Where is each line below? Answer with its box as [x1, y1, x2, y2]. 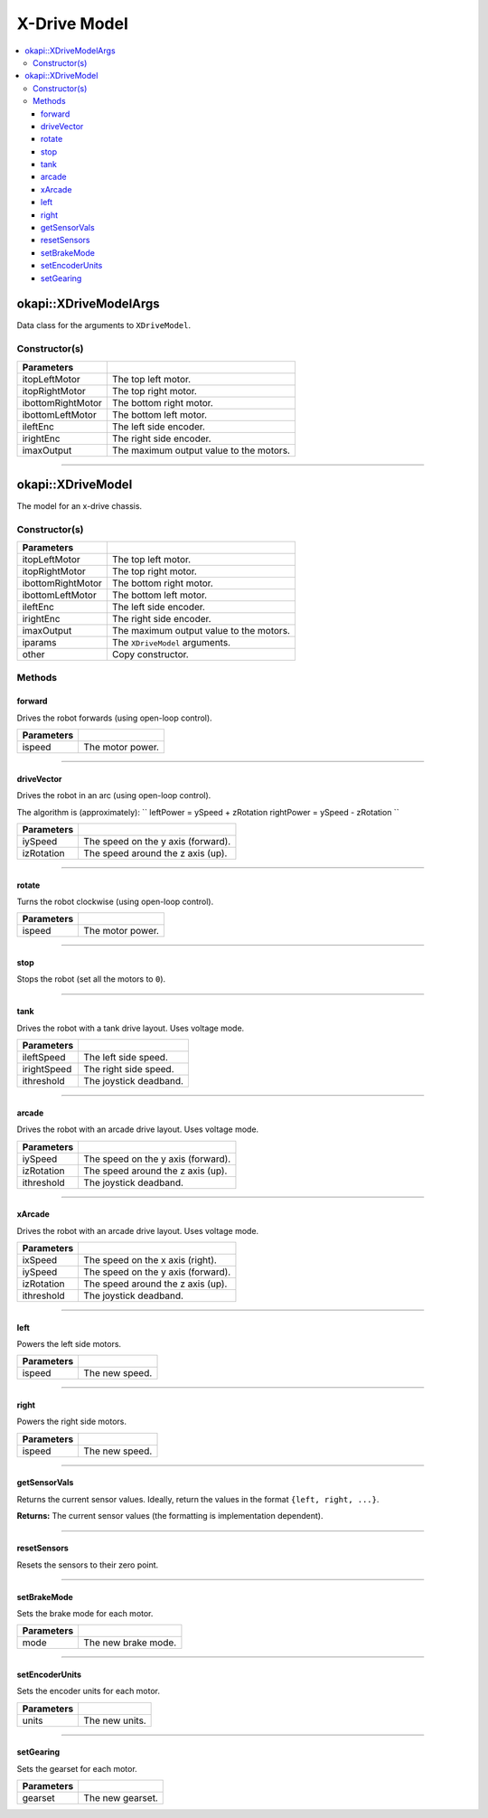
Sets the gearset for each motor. [16, 1763, 137, 1774]
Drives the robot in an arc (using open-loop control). [16, 790, 211, 801]
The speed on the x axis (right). [83, 1253, 217, 1266]
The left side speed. [83, 1051, 169, 1064]
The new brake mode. [83, 1636, 177, 1649]
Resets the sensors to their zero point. [16, 1559, 159, 1570]
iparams [22, 636, 58, 649]
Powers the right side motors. [16, 1416, 127, 1427]
